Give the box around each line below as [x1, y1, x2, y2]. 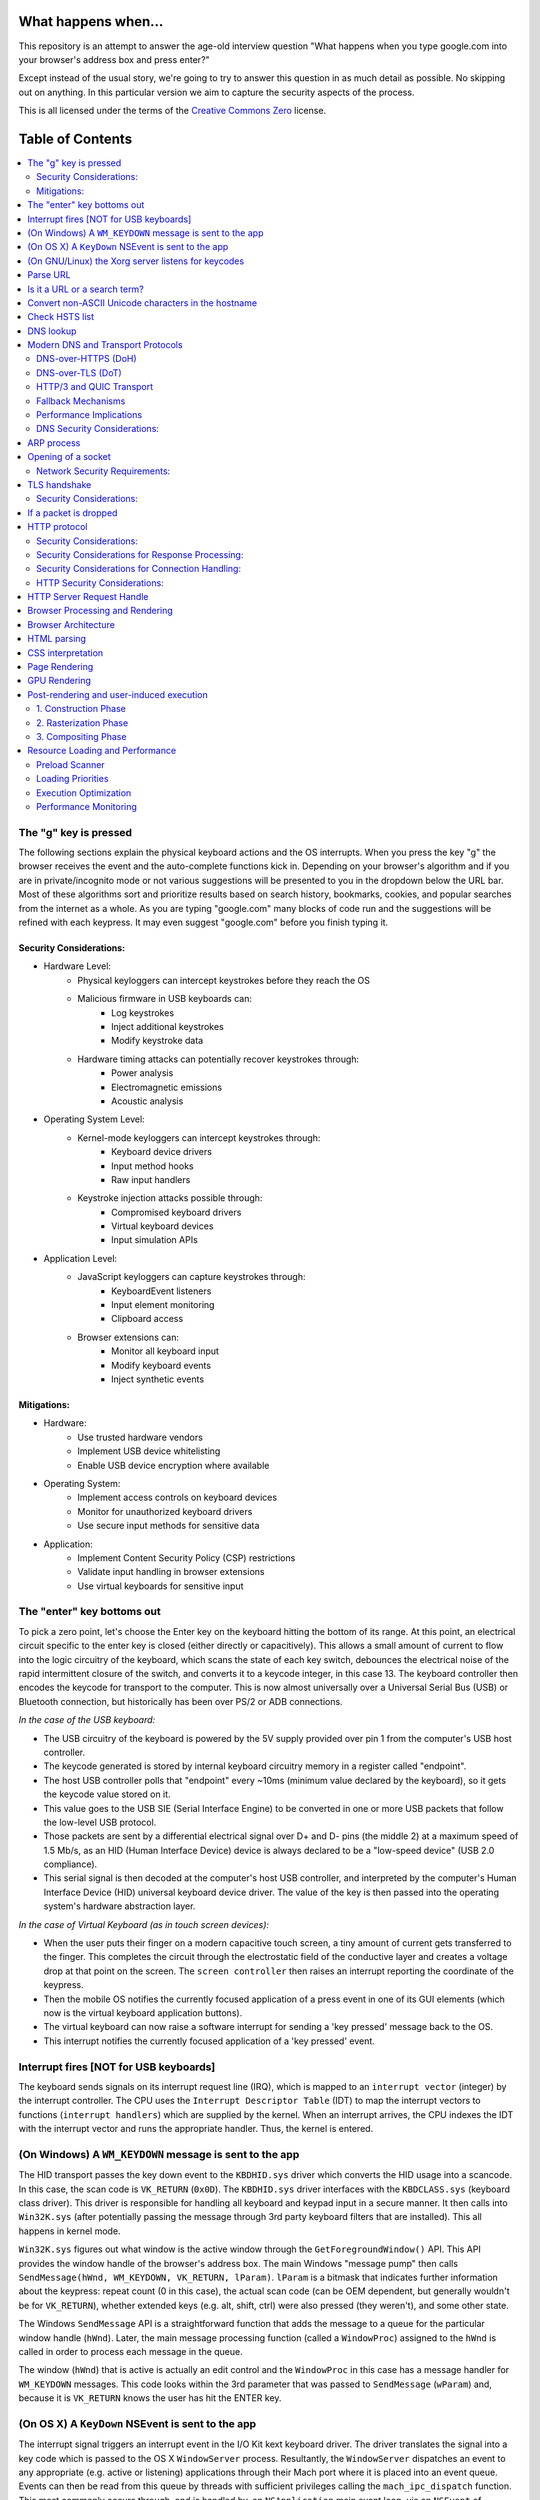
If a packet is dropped [27, 506, 118, 519]
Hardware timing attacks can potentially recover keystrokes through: [77, 1053, 360, 1065]
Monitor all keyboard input [111, 1345, 220, 1357]
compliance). [43, 1858, 98, 1870]
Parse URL [27, 269, 71, 281]
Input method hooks [111, 1160, 194, 1172]
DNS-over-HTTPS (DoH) [36, 353, 137, 365]
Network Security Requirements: [36, 465, 171, 477]
